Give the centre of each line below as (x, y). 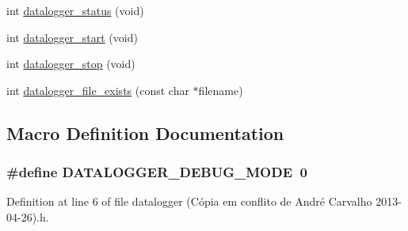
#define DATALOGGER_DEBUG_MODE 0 (157, 172)
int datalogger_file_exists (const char (98, 90)
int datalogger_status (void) (75, 10)
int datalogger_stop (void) (71, 64)
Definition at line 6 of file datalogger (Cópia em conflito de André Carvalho (189, 201)
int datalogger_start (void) (72, 37)
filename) (221, 90)
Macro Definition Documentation (145, 133)
